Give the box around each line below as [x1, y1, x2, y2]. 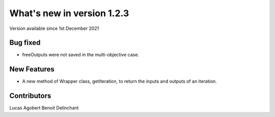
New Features [9, 65, 54, 73]
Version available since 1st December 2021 [9, 25, 99, 31]
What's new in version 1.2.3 [9, 8, 129, 19]
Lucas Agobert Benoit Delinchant [9, 105, 79, 111]
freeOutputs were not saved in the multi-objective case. [22, 52, 140, 58]
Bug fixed [9, 38, 41, 47]
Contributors [9, 92, 51, 100]
